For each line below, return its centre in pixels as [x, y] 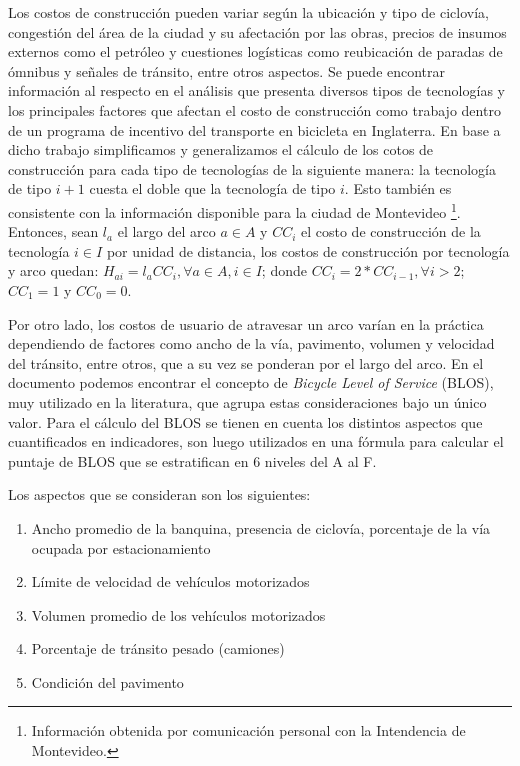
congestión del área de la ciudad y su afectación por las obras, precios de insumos [257, 31]
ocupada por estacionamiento [121, 547]
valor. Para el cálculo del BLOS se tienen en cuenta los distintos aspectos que [245, 421]
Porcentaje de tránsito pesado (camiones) [158, 648]
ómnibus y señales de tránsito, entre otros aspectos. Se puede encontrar [227, 70]
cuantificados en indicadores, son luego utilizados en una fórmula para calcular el [256, 441]
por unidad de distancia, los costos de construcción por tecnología [308, 250]
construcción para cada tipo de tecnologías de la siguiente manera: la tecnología [252, 168]
